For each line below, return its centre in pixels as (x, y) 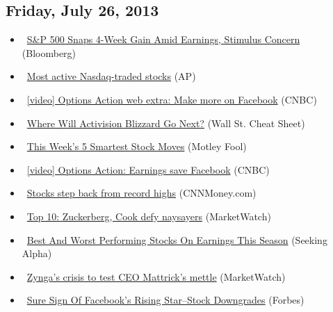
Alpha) (37, 253)
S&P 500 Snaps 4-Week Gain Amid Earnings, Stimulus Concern (163, 39)
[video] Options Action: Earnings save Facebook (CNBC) (148, 169)
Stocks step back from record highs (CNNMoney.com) (141, 193)
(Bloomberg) (49, 52)
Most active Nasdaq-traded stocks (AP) (111, 76)
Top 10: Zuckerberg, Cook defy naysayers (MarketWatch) (149, 216)
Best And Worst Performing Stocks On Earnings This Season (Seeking (177, 239)
